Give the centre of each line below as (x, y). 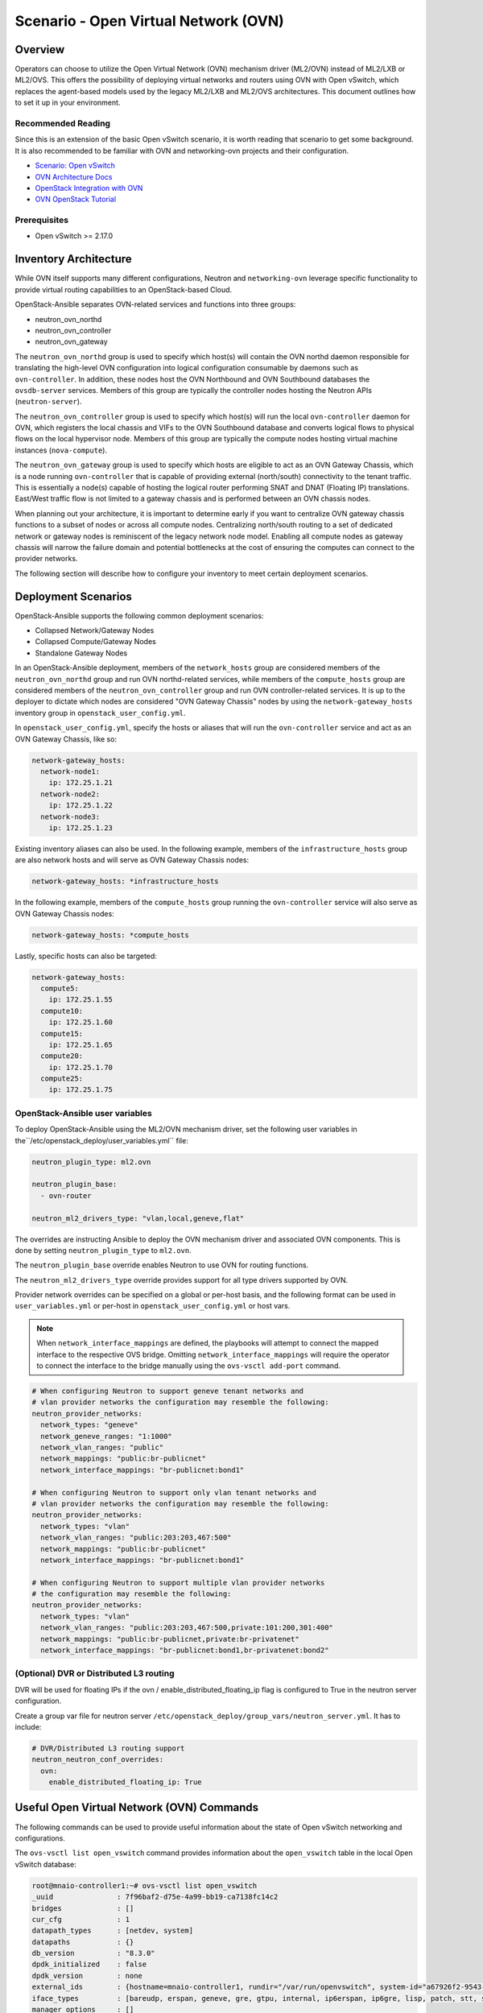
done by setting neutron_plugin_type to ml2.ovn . (103, 1250)
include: (28, 1726)
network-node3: (70, 816)
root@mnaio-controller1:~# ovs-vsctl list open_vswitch (144, 1885)
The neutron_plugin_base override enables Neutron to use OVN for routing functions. (162, 1265)
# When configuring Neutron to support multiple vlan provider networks (178, 1583)
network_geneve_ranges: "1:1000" (106, 1436)
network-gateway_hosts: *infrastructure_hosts (125, 881)
